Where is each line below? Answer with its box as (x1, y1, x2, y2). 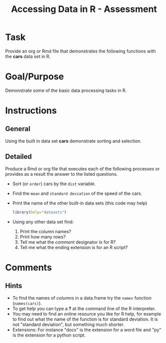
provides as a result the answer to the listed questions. (5, 171, 118, 177)
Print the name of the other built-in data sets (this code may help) (12, 200, 147, 206)
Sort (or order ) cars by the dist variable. (12, 181, 96, 187)
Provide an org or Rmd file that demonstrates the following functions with (5, 48, 156, 54)
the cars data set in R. (5, 53, 51, 59)
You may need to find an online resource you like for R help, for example (12, 311, 161, 317)
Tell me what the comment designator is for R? (19, 239, 116, 245)
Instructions (5, 105, 57, 116)
